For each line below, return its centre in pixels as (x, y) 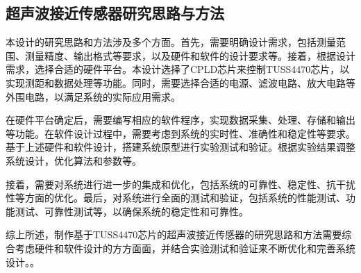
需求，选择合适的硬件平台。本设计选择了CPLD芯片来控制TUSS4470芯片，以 (178, 69)
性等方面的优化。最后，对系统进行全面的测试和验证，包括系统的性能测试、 (176, 198)
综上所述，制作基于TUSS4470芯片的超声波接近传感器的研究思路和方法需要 (174, 234)
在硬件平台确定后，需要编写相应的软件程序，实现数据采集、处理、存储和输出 (180, 120)
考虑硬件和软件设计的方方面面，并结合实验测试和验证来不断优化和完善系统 (185, 248)
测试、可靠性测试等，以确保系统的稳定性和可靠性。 (132, 211)
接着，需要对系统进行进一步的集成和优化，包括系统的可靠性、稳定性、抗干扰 (180, 184)
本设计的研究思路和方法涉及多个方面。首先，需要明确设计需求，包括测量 (171, 42)
